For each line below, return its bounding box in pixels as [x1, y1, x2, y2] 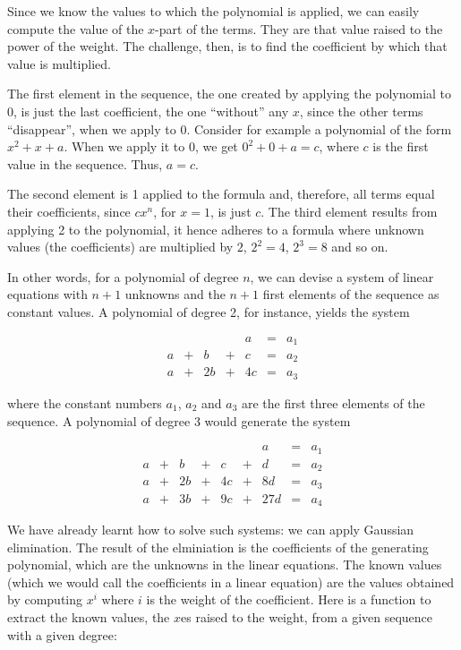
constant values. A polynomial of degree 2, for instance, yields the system [7, 302, 410, 321]
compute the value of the [7, 19, 144, 38]
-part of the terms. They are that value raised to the [155, 19, 443, 38]
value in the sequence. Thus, [7, 154, 163, 173]
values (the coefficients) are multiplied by [7, 237, 234, 256]
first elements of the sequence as [262, 285, 440, 304]
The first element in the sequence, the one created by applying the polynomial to [7, 84, 452, 103]
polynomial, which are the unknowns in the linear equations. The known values [7, 555, 442, 574]
